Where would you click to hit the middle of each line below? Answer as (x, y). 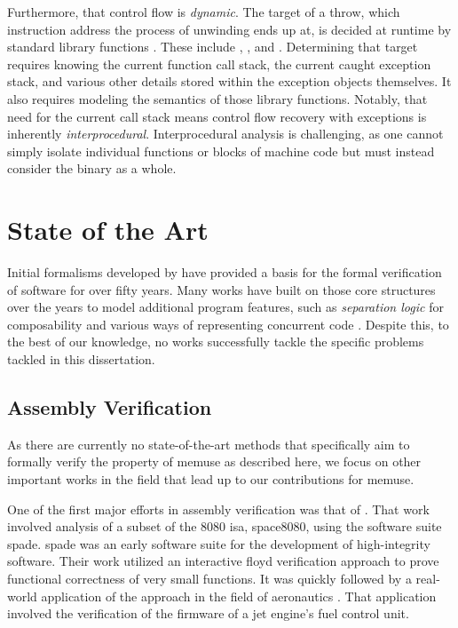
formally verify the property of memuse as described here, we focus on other (214, 461)
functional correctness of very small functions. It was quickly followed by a (209, 578)
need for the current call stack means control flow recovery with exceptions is (217, 116)
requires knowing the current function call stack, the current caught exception (219, 64)
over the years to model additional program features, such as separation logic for (225, 307)
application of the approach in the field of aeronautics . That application (239, 596)
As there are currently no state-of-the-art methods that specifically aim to (209, 444)
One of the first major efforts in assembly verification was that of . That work (218, 509)
